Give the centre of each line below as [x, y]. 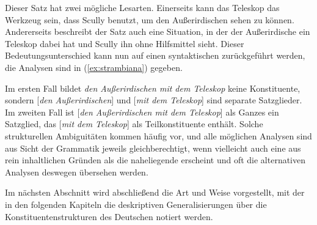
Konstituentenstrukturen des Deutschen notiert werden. [109, 216]
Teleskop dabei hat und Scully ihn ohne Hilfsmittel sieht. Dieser [125, 43]
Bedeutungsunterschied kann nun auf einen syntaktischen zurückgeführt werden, [155, 55]
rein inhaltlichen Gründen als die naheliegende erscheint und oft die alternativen [155, 160]
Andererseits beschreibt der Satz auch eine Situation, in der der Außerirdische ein [158, 31]
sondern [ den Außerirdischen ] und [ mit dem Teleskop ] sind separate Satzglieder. [154, 100]
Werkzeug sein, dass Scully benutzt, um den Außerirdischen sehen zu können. [150, 19]
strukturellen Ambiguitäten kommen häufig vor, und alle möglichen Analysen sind [158, 135]
